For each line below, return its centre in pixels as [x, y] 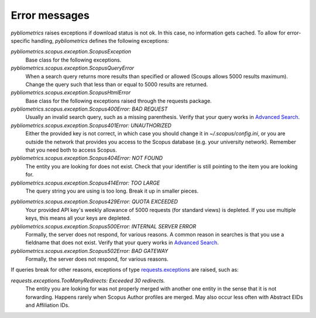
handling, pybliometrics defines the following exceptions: [100, 40]
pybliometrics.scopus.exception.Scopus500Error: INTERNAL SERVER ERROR [104, 226]
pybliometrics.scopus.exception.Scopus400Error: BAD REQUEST [89, 109]
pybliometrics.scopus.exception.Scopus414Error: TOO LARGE [85, 183]
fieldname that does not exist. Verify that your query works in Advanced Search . [122, 242]
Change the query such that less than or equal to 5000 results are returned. [117, 84]
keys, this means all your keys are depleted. [78, 218]
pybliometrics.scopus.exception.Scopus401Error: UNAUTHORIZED [91, 125]
